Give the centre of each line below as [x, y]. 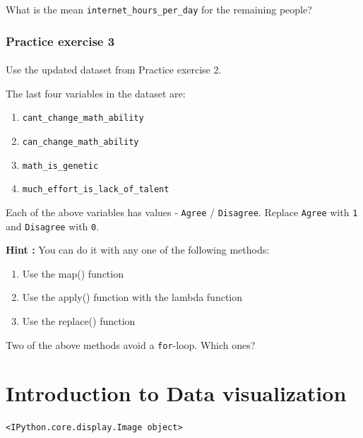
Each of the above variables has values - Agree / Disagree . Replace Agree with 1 [182, 212]
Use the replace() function [79, 321]
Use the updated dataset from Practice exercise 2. [114, 70]
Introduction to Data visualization [176, 393]
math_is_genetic [60, 166]
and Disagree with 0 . [53, 226]
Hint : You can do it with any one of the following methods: [138, 250]
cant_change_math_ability [83, 118]
